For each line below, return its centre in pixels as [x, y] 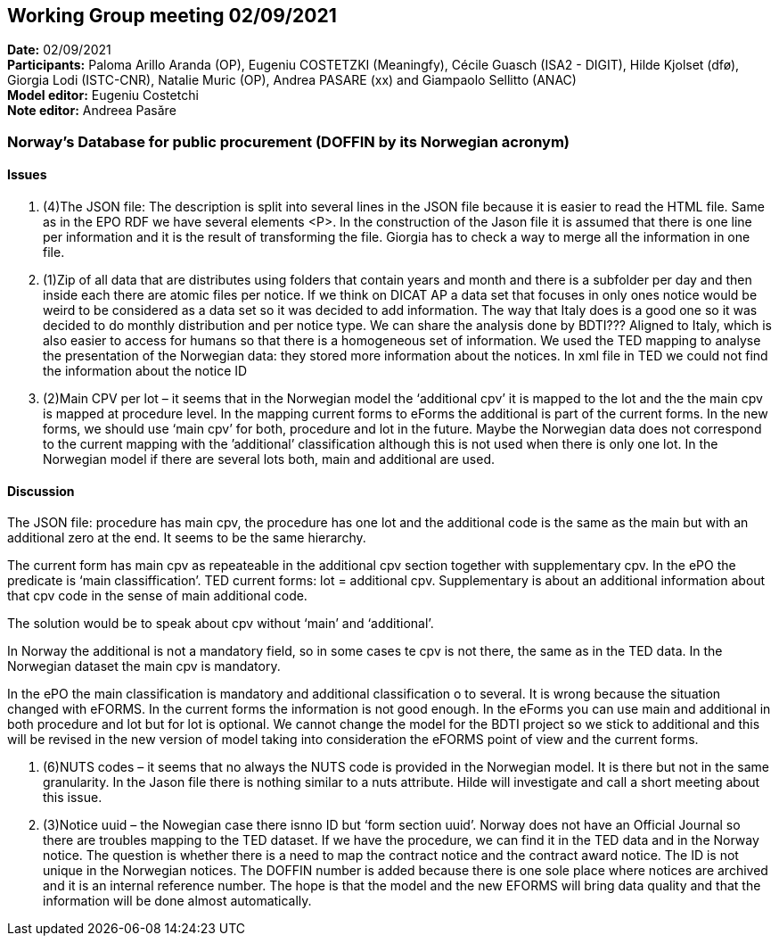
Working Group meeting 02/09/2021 [172, 16]
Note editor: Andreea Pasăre [92, 111]
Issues [27, 175]
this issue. [73, 798]
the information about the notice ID [145, 371]
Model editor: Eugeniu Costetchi [103, 95]
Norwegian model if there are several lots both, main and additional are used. [269, 459]
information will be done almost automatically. [177, 901]
